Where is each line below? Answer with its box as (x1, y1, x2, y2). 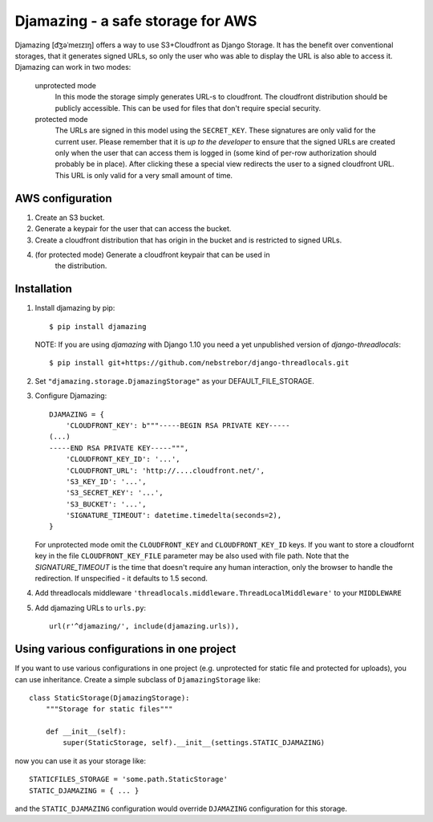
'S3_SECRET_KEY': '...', (65, 488, 164, 498)
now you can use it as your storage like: (14, 755, 146, 766)
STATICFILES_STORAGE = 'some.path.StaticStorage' (29, 775, 229, 784)
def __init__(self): (45, 727, 127, 736)
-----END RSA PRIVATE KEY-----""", (49, 443, 189, 453)
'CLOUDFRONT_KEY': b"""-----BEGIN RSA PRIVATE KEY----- (65, 421, 290, 429)
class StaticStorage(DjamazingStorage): (29, 693, 190, 702)
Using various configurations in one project (14, 642, 237, 656)
